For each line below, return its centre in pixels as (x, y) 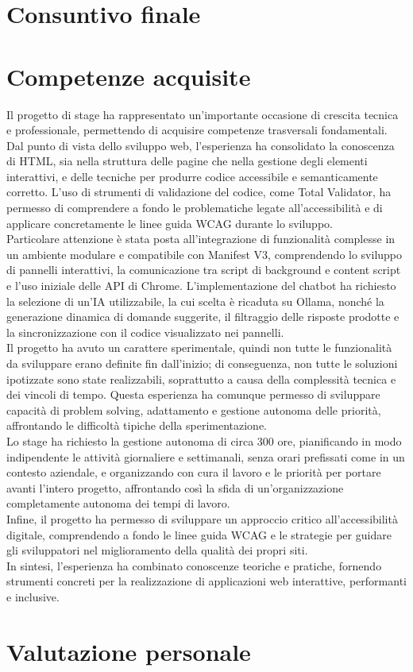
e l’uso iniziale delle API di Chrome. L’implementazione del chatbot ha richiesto (201, 286)
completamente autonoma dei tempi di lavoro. (118, 503)
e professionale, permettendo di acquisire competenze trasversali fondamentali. (197, 130)
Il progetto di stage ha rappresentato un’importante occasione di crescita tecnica (203, 114)
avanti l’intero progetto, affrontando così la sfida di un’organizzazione (175, 487)
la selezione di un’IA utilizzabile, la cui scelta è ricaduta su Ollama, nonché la (195, 301)
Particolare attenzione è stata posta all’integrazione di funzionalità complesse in (201, 239)
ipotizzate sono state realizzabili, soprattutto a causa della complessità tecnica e (201, 378)
